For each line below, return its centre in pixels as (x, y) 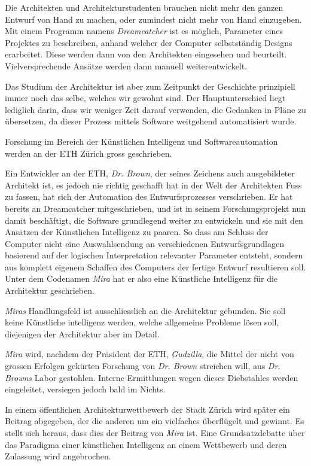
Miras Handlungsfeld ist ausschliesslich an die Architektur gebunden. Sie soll (145, 310)
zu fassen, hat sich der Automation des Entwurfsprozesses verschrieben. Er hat (149, 197)
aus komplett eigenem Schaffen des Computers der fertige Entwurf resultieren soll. (155, 266)
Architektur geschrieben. (50, 290)
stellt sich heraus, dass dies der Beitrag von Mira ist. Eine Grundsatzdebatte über (155, 433)
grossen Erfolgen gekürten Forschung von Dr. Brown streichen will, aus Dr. (143, 366)
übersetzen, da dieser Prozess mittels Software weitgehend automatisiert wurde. (151, 121)
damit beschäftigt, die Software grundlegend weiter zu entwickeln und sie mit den (154, 220)
